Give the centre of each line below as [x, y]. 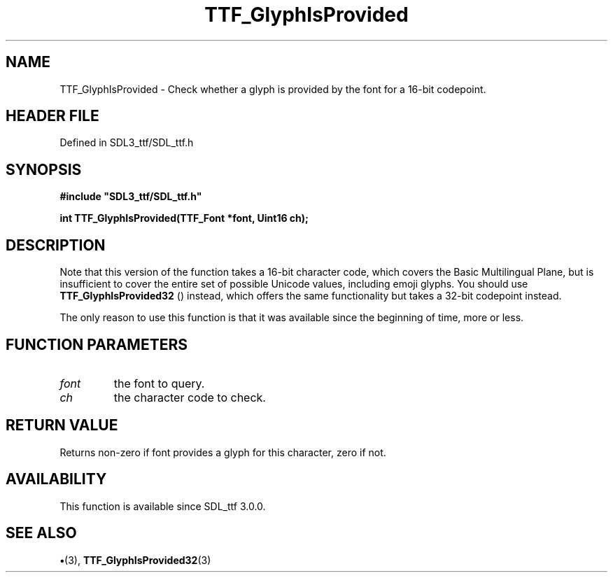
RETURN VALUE [62, 425]
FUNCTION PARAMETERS [97, 344]
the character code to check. [190, 397]
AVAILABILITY [56, 479]
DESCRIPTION [56, 245]
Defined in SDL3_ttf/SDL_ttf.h [127, 143]
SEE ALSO [41, 533]
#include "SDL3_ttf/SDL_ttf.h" [131, 197]
